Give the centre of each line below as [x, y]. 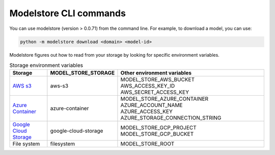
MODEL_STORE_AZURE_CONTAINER [164, 99]
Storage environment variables [46, 65]
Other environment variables [156, 73]
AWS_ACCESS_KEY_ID [148, 86]
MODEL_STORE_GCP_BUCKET [157, 134]
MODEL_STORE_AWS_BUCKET [158, 80]
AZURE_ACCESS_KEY [147, 111]
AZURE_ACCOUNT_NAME [152, 105]
